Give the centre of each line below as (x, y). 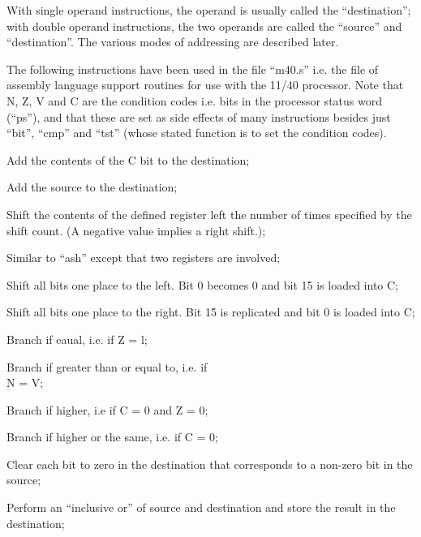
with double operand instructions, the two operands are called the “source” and (204, 26)
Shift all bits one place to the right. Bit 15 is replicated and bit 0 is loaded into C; (211, 312)
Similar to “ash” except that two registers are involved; (144, 258)
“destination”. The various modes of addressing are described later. (173, 42)
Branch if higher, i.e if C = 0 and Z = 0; (107, 409)
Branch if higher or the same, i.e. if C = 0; (112, 437)
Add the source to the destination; (92, 187)
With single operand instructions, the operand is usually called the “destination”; (209, 10)
